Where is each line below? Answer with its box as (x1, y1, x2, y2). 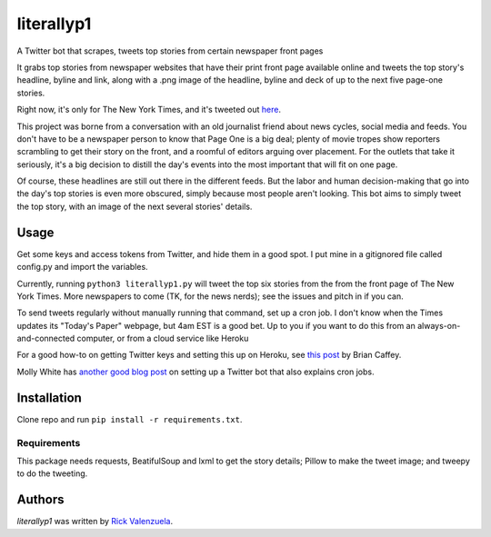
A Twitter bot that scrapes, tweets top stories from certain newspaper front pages (16, 45, 324, 56)
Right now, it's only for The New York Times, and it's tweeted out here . (16, 104, 282, 115)
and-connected (16, 333, 75, 344)
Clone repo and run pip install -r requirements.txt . (16, 413, 243, 424)
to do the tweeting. (16, 468, 88, 479)
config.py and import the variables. (16, 262, 149, 273)
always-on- (416, 320, 461, 331)
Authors (16, 492, 65, 508)
